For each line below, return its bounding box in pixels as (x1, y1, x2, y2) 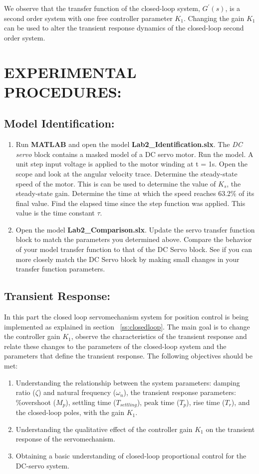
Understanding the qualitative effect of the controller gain (15, 423, 193, 434)
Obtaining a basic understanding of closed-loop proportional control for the (15, 450, 247, 461)
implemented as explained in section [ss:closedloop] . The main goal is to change (4, 321, 250, 331)
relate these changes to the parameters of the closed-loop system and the (4, 340, 227, 351)
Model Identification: (4, 115, 115, 131)
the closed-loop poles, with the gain (15, 407, 124, 417)
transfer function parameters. (15, 263, 105, 274)
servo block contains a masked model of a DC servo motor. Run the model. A (15, 148, 254, 159)
